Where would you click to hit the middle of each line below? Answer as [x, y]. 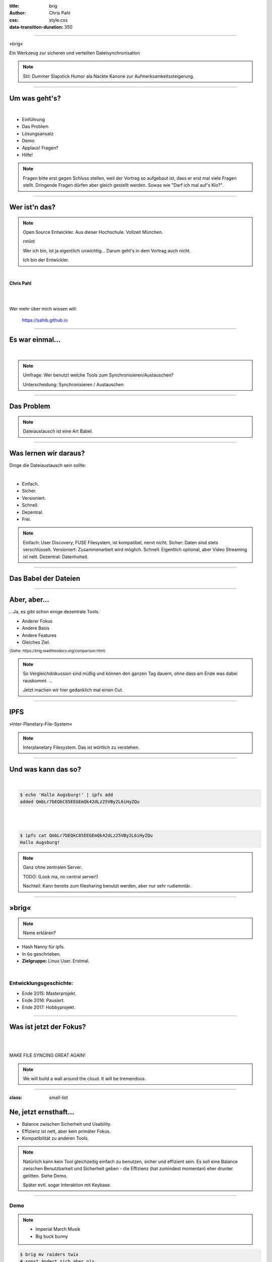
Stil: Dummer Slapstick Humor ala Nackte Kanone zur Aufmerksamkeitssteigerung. [109, 76]
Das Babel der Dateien [45, 579]
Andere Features [39, 635]
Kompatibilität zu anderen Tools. [55, 1138]
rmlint [29, 241]
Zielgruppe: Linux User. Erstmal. [56, 961]
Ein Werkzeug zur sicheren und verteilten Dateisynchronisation [75, 52]
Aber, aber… [29, 600]
